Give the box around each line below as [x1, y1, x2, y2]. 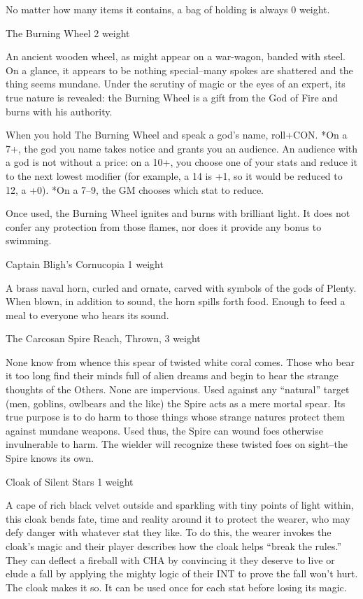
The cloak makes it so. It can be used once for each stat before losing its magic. [6, 579, 347, 594]
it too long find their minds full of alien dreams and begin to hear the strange [6, 368, 339, 383]
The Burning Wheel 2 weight [6, 25, 130, 40]
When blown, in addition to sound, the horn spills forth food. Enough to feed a [6, 294, 346, 309]
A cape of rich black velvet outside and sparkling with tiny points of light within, [6, 498, 354, 512]
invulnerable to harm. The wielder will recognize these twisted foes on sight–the [6, 437, 348, 451]
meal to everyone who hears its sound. [6, 307, 169, 322]
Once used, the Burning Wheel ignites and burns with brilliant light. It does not [6, 206, 350, 220]
